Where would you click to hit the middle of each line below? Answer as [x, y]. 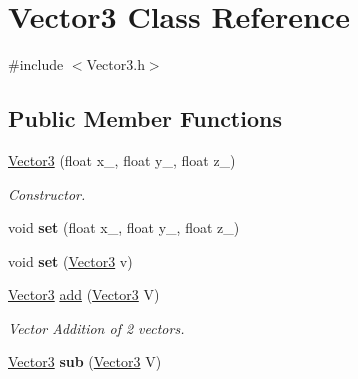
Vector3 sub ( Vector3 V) [85, 361]
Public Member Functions [145, 118]
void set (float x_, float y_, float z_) [124, 227]
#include [36, 64]
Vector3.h [115, 64]
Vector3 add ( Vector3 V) [84, 294]
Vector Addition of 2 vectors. [96, 327]
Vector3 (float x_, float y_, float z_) [122, 159]
